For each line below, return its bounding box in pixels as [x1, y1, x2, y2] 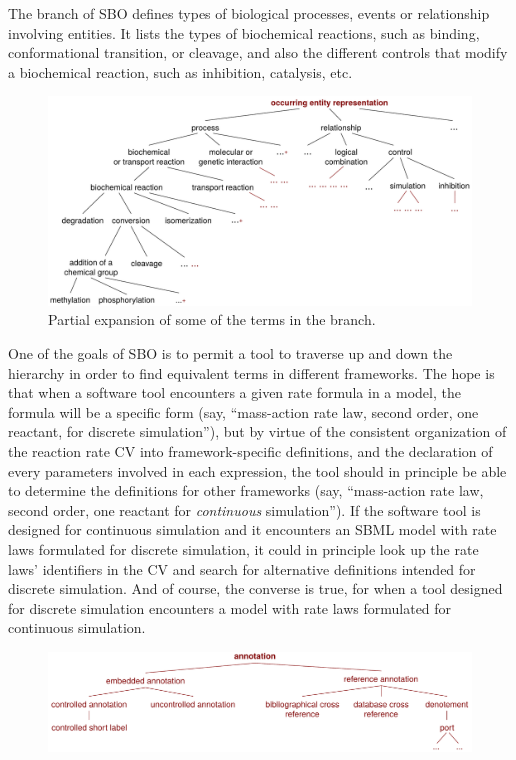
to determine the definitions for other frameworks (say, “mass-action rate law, [8, 480, 484, 501]
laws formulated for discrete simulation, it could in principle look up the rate [8, 539, 479, 560]
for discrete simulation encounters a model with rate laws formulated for [8, 597, 452, 618]
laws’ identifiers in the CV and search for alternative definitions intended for [8, 558, 476, 579]
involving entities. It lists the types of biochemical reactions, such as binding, [8, 22, 480, 43]
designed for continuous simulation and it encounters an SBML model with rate [8, 519, 497, 540]
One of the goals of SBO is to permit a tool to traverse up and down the [8, 343, 453, 364]
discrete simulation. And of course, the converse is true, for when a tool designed [8, 578, 503, 599]
